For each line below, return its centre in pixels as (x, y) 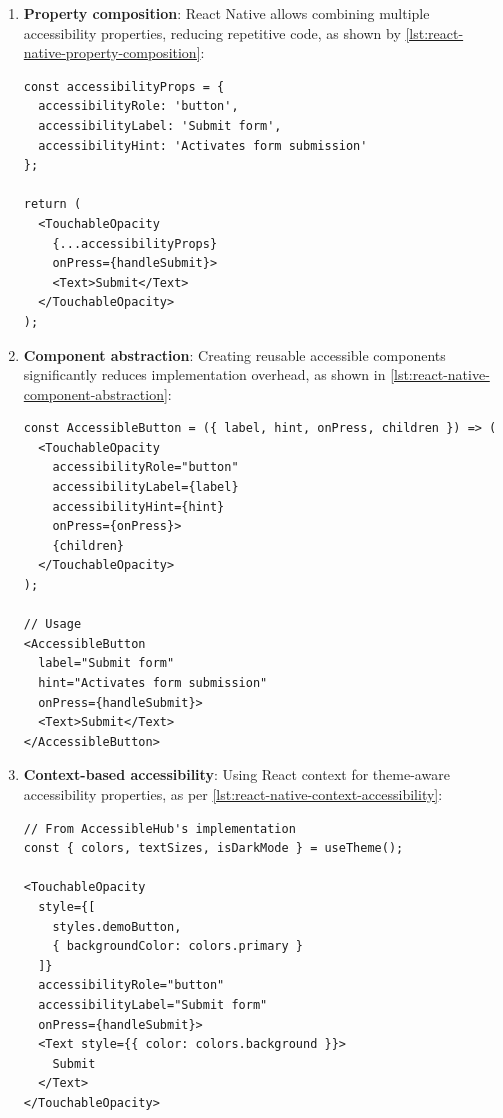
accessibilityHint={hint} (138, 506)
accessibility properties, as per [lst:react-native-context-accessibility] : (233, 793)
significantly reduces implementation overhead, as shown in (204, 374)
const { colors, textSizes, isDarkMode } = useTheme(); (213, 848)
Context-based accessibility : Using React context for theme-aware (236, 774)
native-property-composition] (112, 52)
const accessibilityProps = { (124, 86)
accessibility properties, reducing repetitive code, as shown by (212, 32)
